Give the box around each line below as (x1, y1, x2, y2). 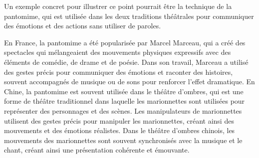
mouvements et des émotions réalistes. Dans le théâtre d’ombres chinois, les (4, 125, 235, 136)
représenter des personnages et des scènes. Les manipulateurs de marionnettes (4, 105, 242, 116)
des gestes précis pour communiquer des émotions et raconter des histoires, (4, 66, 233, 77)
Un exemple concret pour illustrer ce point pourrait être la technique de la (4, 1, 232, 11)
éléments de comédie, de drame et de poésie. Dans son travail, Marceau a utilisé (4, 56, 249, 67)
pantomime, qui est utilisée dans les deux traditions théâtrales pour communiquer (4, 10, 254, 21)
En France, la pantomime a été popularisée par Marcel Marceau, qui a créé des (4, 37, 246, 47)
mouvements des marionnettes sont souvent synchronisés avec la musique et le (4, 135, 243, 145)
